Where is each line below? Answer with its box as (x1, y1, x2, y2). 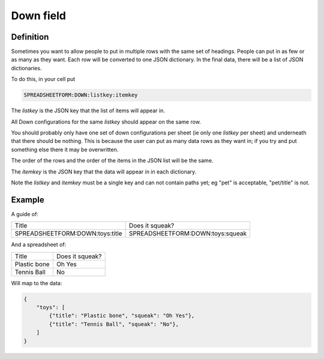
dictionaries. (11, 64, 42, 71)
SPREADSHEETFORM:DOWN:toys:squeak (129, 229, 247, 238)
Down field (11, 9, 66, 22)
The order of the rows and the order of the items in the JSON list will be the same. (11, 157, 214, 164)
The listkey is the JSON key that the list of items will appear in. (11, 107, 165, 114)
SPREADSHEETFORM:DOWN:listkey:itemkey (23, 92, 138, 98)
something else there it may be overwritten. (11, 146, 119, 153)
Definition (11, 32, 49, 42)
